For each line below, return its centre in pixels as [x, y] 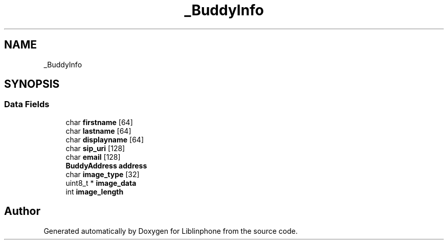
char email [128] [93, 157]
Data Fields [27, 104]
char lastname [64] [98, 131]
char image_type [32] [103, 174]
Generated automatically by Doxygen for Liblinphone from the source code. [171, 231]
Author [22, 211]
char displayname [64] [105, 139]
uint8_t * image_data [101, 183]
